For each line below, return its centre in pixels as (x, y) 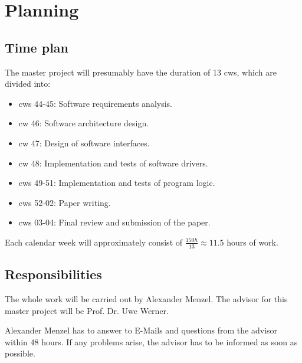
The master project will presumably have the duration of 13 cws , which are (141, 72)
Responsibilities (53, 274)
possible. (20, 353)
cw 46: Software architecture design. (84, 123)
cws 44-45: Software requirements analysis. (95, 103)
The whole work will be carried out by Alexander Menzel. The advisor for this (146, 298)
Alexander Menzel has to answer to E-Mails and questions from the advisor (141, 330)
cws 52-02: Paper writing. (65, 202)
